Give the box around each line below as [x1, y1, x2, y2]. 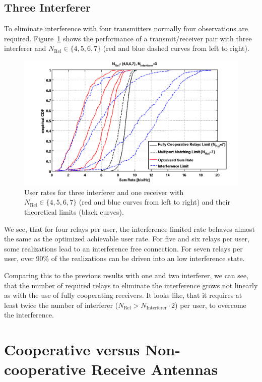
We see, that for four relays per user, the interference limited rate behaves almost [4, 223, 255, 234]
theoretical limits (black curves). [24, 206, 124, 217]
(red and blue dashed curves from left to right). [103, 43, 249, 53]
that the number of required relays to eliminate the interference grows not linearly [4, 280, 258, 290]
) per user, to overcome [175, 299, 246, 310]
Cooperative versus [4, 339, 140, 360]
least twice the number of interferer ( [4, 299, 118, 310]
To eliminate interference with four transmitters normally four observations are [4, 23, 248, 34]
